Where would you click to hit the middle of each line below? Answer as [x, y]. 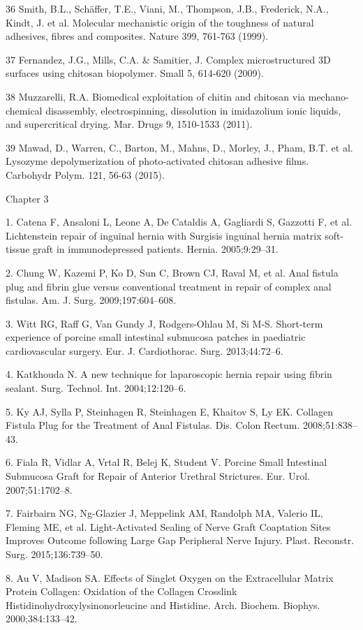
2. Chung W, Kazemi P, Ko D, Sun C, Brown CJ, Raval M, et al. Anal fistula [172, 272]
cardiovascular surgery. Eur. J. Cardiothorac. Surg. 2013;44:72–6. [145, 350]
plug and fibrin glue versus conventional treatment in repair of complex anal [169, 286]
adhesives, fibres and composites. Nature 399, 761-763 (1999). [137, 36]
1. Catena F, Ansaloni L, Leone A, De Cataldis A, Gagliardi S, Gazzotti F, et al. [179, 222]
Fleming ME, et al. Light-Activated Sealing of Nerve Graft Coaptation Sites [168, 526]
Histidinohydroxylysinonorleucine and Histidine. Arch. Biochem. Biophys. [163, 605]
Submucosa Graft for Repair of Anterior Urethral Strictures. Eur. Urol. [158, 476]
